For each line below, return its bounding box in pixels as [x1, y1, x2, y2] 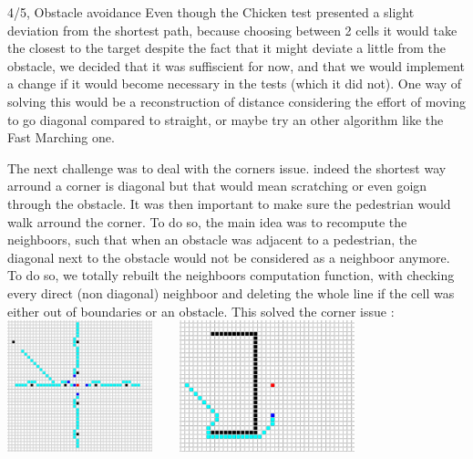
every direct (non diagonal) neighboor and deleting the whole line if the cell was [7, 283, 455, 302]
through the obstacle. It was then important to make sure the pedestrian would [7, 193, 451, 213]
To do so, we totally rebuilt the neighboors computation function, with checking [7, 266, 455, 285]
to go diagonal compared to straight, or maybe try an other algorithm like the [7, 110, 444, 129]
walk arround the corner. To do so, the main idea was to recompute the [7, 212, 407, 231]
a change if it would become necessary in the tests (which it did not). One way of [7, 74, 462, 93]
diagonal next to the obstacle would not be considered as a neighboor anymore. [7, 247, 450, 266]
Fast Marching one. [7, 128, 115, 147]
